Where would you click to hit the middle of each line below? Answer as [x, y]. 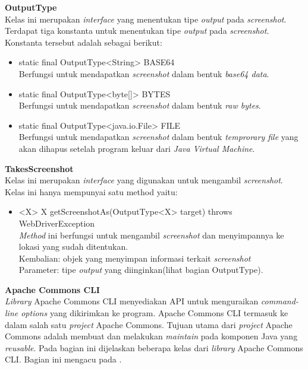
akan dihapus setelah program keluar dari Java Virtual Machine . [137, 148]
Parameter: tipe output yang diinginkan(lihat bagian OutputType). [141, 270]
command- [279, 301]
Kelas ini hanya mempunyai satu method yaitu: [91, 191]
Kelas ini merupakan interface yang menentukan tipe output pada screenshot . [146, 19]
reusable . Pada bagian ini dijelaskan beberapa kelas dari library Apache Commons [154, 347]
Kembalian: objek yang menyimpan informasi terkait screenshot [135, 258]
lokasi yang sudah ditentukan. [73, 246]
